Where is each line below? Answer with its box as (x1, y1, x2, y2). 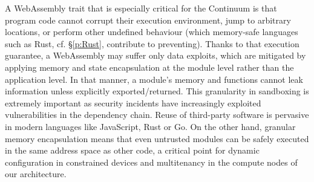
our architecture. (5, 167, 67, 180)
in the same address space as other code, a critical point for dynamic (5, 144, 260, 157)
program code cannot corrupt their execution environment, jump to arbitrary (5, 13, 291, 26)
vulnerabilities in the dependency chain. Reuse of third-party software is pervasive (5, 108, 309, 121)
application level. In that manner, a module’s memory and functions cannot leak (5, 73, 303, 85)
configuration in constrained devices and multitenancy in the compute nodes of (5, 155, 298, 168)
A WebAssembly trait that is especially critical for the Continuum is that (5, 2, 277, 14)
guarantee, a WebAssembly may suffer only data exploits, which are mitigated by (5, 49, 306, 62)
